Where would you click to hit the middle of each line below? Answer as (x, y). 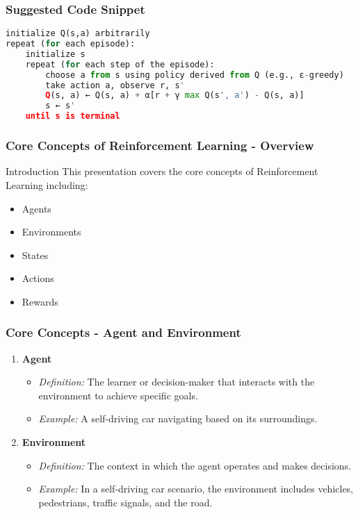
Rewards (40, 301)
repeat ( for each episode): (71, 44)
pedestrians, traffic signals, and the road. (125, 502)
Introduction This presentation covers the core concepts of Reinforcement (162, 171)
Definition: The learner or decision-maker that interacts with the (177, 382)
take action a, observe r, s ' (115, 85)
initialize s (55, 54)
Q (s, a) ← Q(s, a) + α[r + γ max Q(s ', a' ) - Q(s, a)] (175, 96)
